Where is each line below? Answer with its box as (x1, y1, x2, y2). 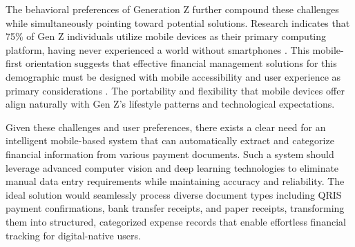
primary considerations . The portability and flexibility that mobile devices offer (6, 83, 345, 97)
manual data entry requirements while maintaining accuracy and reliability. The (6, 174, 345, 188)
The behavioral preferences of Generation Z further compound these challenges (6, 2, 339, 16)
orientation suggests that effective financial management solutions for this (25, 56, 337, 70)
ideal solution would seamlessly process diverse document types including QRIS (6, 187, 342, 201)
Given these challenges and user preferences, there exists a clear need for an (6, 119, 326, 134)
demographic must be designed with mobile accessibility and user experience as (6, 69, 341, 83)
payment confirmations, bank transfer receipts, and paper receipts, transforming (6, 201, 345, 215)
